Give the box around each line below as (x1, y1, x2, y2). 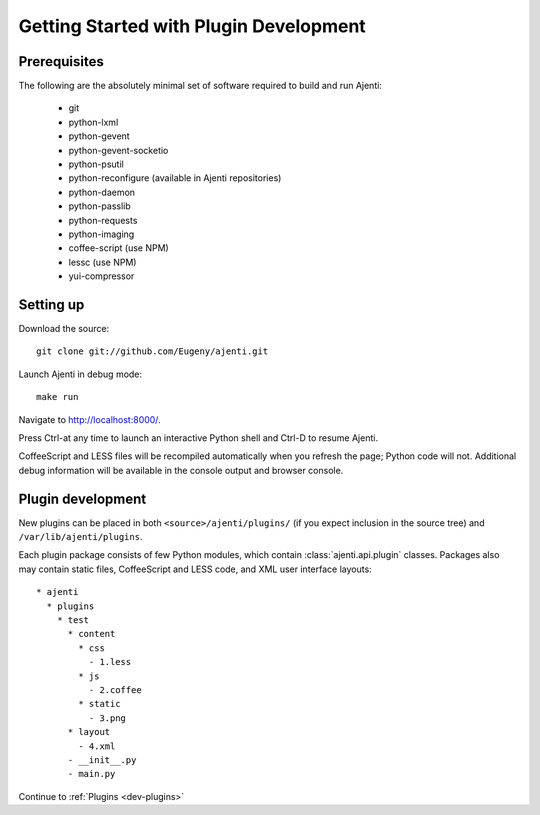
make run (36, 391, 79, 403)
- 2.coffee (88, 684, 142, 695)
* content (67, 628, 116, 640)
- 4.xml (78, 740, 116, 752)
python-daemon (68, 186, 135, 198)
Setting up (18, 296, 85, 313)
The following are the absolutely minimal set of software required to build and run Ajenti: (18, 80, 382, 92)
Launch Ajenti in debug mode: (18, 368, 143, 380)
